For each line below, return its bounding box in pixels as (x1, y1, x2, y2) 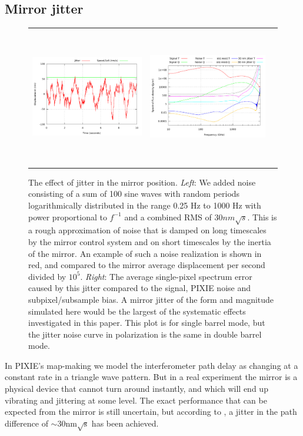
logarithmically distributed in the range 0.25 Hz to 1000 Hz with (28, 199, 261, 211)
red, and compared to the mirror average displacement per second (28, 259, 265, 271)
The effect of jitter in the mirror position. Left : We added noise (28, 176, 256, 188)
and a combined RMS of (124, 210, 212, 223)
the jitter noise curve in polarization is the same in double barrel (28, 328, 262, 340)
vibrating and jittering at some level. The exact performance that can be (5, 394, 267, 406)
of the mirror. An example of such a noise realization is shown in (28, 247, 262, 259)
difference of (5, 417, 48, 429)
